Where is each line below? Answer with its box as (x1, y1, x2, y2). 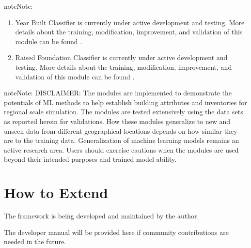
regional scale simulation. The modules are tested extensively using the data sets (4, 107, 243, 117)
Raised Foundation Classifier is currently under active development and (15, 52, 228, 62)
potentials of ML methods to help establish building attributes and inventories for (4, 97, 247, 107)
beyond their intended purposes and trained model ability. (4, 154, 177, 164)
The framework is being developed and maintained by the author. (4, 211, 199, 221)
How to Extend (4, 183, 108, 202)
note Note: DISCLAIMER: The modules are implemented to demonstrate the (4, 88, 232, 98)
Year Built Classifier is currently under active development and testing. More (15, 17, 245, 27)
